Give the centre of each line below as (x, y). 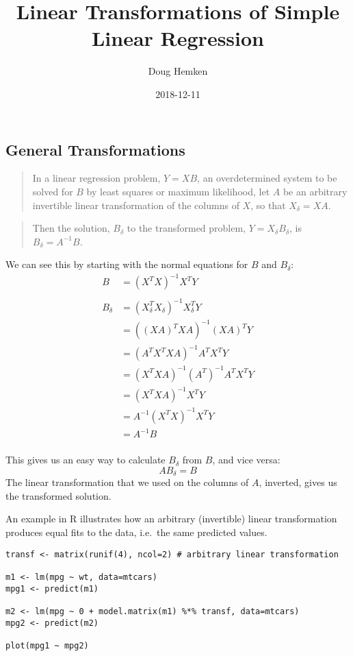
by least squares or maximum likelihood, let (178, 191)
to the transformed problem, (186, 228)
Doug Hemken (178, 71)
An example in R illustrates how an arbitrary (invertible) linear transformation (171, 519)
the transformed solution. (58, 495)
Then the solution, (71, 228)
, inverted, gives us (298, 482)
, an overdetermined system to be (267, 178)
